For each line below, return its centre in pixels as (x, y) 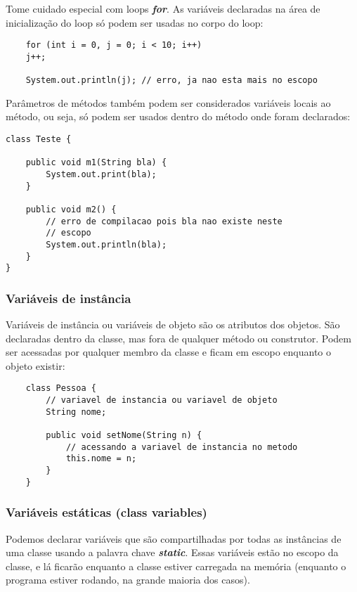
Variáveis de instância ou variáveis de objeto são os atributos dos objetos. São (173, 324)
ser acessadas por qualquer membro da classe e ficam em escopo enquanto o (168, 352)
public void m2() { (71, 209)
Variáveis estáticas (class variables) (106, 512)
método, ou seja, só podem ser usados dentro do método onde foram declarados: (178, 116)
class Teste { (39, 139)
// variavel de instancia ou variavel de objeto (162, 400)
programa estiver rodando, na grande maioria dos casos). (128, 580)
